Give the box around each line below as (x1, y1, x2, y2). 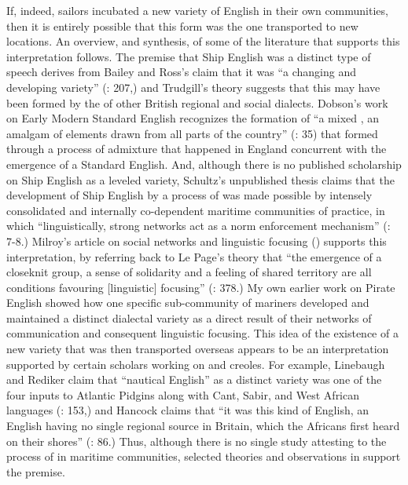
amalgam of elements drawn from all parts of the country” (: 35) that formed (6, 125, 378, 141)
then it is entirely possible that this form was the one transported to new (6, 17, 358, 34)
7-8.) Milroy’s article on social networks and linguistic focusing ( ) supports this (6, 232, 387, 249)
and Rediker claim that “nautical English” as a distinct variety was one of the (6, 371, 382, 388)
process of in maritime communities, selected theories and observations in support (6, 448, 401, 465)
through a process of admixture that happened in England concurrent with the (6, 140, 387, 157)
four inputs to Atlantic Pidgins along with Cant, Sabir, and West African (6, 386, 360, 403)
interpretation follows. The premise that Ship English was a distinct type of (6, 48, 371, 64)
